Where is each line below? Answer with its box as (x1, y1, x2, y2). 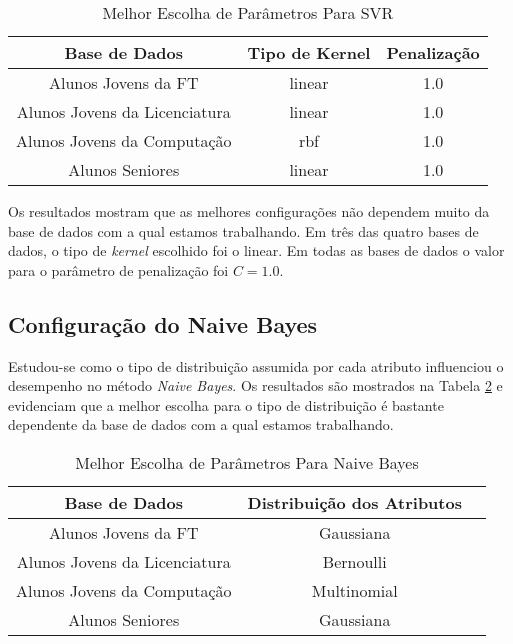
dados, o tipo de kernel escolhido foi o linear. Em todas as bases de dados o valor (8, 240, 505, 261)
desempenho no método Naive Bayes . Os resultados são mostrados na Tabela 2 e (8, 375, 503, 396)
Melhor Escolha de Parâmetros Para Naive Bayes (75, 450, 419, 474)
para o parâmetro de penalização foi (8, 259, 229, 280)
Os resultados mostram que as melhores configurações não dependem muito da (8, 201, 490, 221)
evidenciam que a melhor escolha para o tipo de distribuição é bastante (8, 394, 444, 415)
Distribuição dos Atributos (247, 490, 462, 514)
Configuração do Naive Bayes (8, 308, 318, 339)
